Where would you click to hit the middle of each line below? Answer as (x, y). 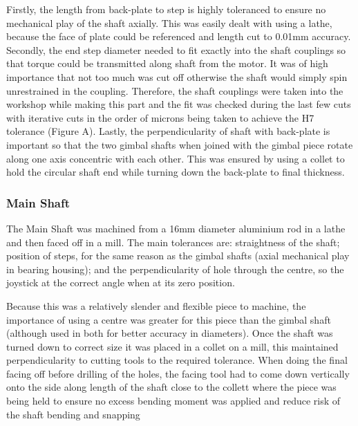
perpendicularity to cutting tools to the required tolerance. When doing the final (177, 360)
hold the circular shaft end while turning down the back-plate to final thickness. (176, 172)
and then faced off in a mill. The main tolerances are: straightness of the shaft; (173, 242)
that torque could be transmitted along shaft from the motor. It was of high (167, 63)
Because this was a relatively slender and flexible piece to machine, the (156, 305)
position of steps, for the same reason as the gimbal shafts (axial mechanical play (178, 256)
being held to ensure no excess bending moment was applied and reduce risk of (173, 401)
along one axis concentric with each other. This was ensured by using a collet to (176, 158)
